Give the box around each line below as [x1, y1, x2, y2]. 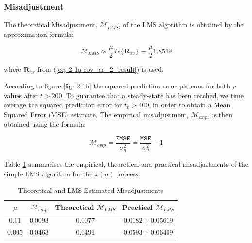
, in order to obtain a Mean [149, 100, 231, 110]
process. [117, 169, 140, 178]
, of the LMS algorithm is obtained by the [118, 19, 244, 30]
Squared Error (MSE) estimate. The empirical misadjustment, [4, 109, 189, 119]
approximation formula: [4, 29, 74, 39]
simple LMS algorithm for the [4, 169, 93, 178]
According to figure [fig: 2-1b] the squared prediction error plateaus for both [4, 81, 231, 91]
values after [4, 90, 38, 100]
